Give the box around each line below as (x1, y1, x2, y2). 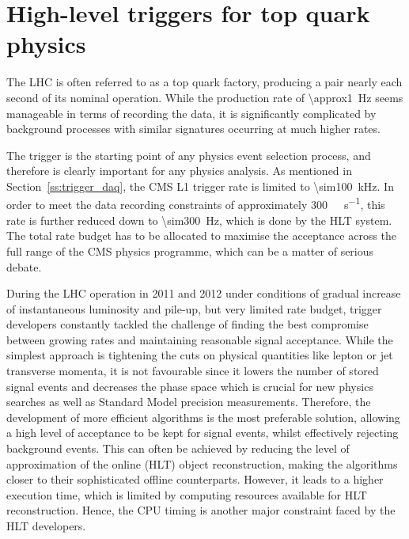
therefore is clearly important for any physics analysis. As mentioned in (6, 162, 352, 179)
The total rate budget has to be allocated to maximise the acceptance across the (6, 227, 397, 244)
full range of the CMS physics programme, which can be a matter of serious (6, 242, 374, 259)
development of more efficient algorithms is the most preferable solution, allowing (6, 408, 400, 425)
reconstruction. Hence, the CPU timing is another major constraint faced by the (6, 502, 396, 518)
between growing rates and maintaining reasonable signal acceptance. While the (6, 331, 393, 347)
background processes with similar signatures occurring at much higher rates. (6, 120, 381, 137)
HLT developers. (6, 518, 86, 533)
